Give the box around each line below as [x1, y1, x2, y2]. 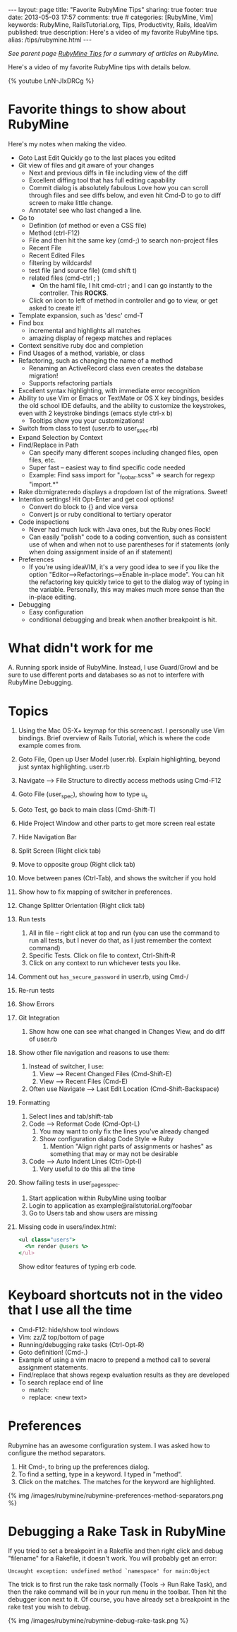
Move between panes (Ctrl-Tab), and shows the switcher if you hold [18, 874, 217, 882]
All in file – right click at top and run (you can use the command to [28, 928, 220, 938]
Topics [8, 703, 49, 719]
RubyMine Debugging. [8, 678, 73, 687]
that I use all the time [8, 1302, 133, 1318]
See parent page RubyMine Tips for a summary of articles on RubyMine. [8, 49, 219, 57]
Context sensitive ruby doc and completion [18, 341, 144, 349]
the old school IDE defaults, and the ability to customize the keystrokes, [18, 401, 226, 409]
